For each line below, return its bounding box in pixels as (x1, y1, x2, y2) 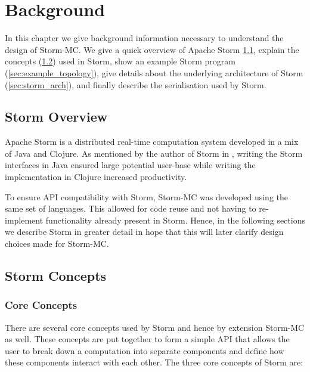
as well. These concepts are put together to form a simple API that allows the (5, 333, 290, 345)
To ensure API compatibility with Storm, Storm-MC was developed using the (5, 190, 288, 203)
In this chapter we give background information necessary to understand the (5, 32, 284, 44)
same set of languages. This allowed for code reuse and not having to (5, 202, 256, 215)
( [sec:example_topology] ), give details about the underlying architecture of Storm (5, 66, 303, 79)
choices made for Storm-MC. (5, 237, 109, 250)
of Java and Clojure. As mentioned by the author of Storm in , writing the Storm (5, 147, 303, 159)
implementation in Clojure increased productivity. (5, 170, 187, 183)
